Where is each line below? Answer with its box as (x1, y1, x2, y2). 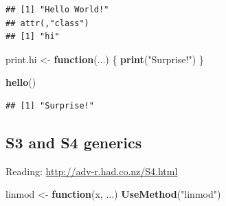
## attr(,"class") (5, 18, 89, 28)
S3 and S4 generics (5, 131, 142, 152)
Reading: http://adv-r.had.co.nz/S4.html (5, 163, 178, 178)
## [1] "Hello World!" (5, 5, 109, 14)
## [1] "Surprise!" (5, 100, 94, 111)
